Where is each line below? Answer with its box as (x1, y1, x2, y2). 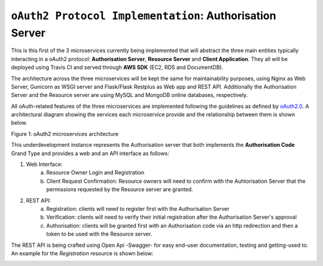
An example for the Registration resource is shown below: (11, 249, 154, 257)
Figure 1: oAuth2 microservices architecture (11, 130, 119, 137)
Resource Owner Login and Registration (46, 169, 145, 176)
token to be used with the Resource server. (46, 231, 153, 238)
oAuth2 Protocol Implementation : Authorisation (11, 9, 276, 22)
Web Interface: (26, 161, 63, 168)
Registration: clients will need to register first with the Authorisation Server (46, 205, 230, 212)
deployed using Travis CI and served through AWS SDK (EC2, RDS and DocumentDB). (11, 64, 224, 71)
